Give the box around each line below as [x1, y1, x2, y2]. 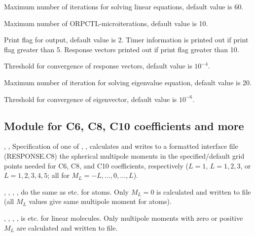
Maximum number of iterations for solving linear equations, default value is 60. [4, 1, 244, 11]
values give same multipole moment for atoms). [29, 196, 172, 206]
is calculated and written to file [156, 186, 251, 197]
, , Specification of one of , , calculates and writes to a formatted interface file [4, 141, 238, 151]
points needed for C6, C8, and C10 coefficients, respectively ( [4, 160, 188, 170]
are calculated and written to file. [16, 222, 118, 233]
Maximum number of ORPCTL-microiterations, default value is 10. [4, 18, 208, 28]
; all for [47, 170, 70, 180]
